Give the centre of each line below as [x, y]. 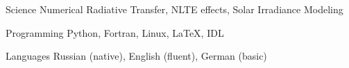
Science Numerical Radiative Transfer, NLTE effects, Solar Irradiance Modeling [174, 9]
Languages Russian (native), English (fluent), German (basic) [136, 56]
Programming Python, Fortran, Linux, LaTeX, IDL [115, 32]
